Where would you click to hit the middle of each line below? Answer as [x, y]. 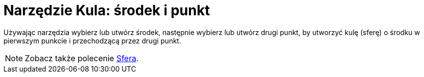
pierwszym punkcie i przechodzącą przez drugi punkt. [92, 40]
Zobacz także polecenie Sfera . [82, 58]
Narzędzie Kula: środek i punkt [107, 10]
